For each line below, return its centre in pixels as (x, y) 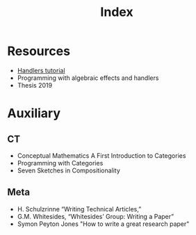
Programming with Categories (60, 163)
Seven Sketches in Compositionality (68, 170)
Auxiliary (34, 114)
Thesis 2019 (35, 85)
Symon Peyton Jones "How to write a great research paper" (103, 224)
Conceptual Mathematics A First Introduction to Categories (101, 155)
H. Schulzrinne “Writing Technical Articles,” (79, 209)
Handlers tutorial (41, 70)
